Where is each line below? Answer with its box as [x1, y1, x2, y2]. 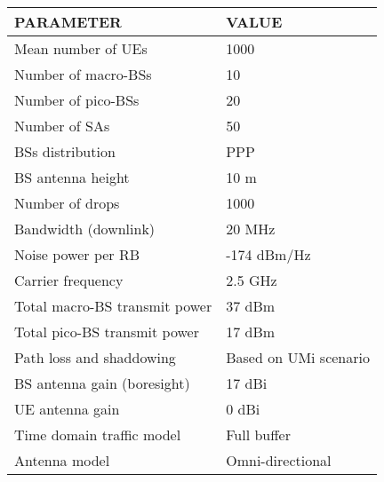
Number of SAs [14, 115, 110, 136]
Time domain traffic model [14, 424, 181, 445]
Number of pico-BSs [14, 90, 140, 110]
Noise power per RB [14, 244, 140, 265]
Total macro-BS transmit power [14, 296, 212, 316]
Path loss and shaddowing [14, 347, 176, 367]
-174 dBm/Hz [226, 244, 311, 265]
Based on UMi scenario [226, 347, 370, 367]
